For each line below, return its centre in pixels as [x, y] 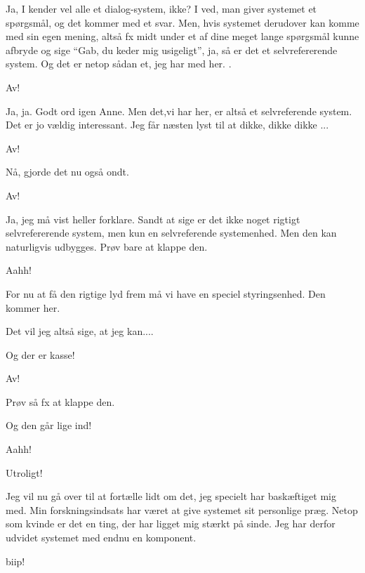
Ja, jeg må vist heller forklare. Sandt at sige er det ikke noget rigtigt [153, 219]
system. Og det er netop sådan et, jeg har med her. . [119, 64]
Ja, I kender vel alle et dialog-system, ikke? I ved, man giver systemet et [161, 8]
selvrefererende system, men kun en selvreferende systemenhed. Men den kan [171, 233]
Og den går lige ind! [49, 425]
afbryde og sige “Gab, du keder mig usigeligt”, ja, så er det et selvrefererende [172, 50]
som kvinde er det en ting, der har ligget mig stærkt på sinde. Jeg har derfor [171, 523]
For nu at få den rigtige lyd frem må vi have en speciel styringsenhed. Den [166, 293]
